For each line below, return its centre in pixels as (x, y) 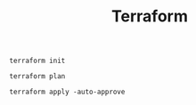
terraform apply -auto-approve (67, 92)
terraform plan (37, 77)
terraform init (37, 61)
